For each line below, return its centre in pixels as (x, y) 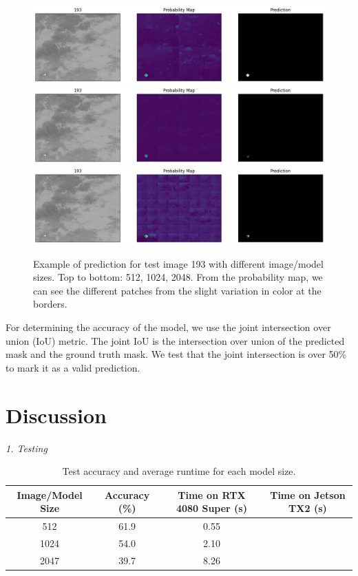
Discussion (56, 415)
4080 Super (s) (211, 508)
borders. (50, 304)
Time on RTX (212, 494)
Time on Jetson (308, 494)
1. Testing (27, 448)
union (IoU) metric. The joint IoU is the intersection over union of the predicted (175, 340)
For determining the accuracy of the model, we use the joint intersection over (168, 327)
